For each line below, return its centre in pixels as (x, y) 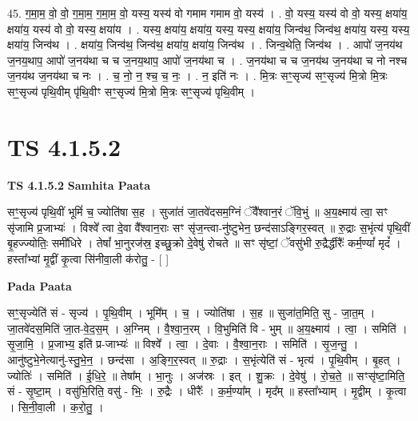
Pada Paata (40, 285)
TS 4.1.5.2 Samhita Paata (79, 184)
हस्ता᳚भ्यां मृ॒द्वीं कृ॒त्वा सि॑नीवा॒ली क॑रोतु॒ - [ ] (88, 259)
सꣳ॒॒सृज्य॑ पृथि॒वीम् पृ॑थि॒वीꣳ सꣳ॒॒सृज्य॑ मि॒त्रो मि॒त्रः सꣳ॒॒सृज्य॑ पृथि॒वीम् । (131, 91)
